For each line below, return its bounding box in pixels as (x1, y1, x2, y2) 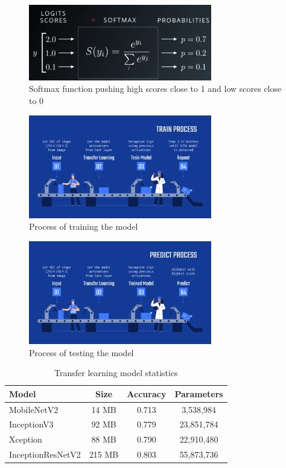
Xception (9, 433, 42, 446)
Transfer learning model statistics (54, 366, 178, 379)
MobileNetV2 (9, 403, 59, 415)
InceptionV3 (9, 418, 54, 431)
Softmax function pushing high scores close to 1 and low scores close (29, 82, 282, 95)
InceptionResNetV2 (9, 448, 81, 461)
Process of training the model (29, 220, 138, 233)
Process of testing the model (29, 346, 134, 359)
